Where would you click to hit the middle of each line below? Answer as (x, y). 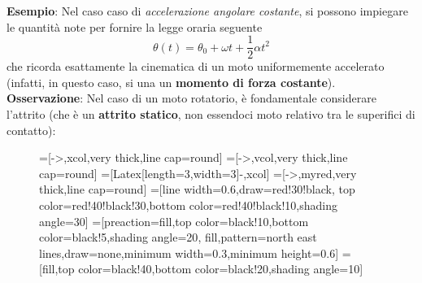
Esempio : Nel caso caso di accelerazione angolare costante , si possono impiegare (207, 11)
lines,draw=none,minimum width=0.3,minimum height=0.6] (189, 253)
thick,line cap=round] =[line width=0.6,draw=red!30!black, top (197, 189)
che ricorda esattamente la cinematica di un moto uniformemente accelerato (196, 66)
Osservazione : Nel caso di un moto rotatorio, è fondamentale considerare (191, 98)
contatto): (31, 130)
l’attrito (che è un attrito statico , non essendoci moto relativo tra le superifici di (211, 114)
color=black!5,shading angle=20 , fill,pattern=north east (178, 237)
